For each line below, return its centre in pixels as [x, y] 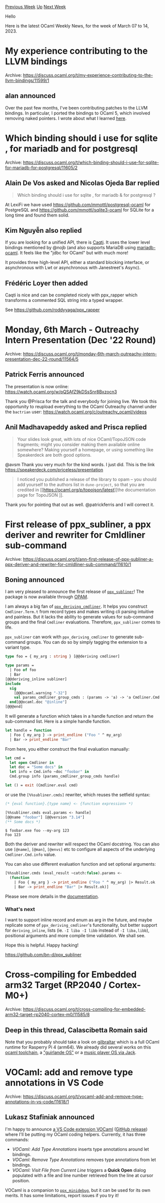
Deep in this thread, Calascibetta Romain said [76, 1030]
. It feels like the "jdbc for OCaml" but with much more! [73, 253]
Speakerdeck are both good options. [54, 455]
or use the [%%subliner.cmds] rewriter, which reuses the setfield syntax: [78, 795]
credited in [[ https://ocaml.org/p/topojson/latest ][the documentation [86, 490]
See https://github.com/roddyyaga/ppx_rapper [52, 310]
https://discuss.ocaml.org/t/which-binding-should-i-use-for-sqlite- [91, 162]
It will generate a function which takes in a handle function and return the [79, 716]
